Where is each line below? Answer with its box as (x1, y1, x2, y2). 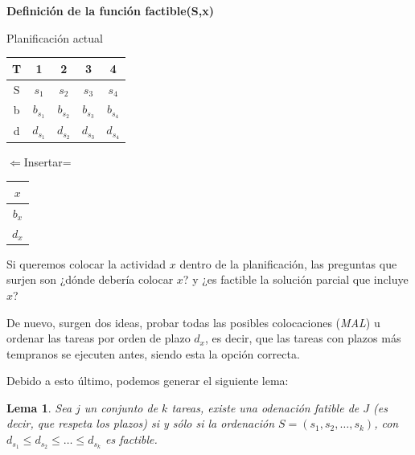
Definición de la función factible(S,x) (6, 2, 215, 18)
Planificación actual (6, 29, 103, 46)
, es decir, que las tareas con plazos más (204, 330, 401, 346)
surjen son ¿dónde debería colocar (6, 271, 174, 288)
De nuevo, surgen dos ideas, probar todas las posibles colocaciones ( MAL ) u (6, 314, 380, 330)
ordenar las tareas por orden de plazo (6, 330, 191, 346)
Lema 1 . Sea (6, 399, 72, 416)
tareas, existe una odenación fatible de (171, 399, 360, 416)
